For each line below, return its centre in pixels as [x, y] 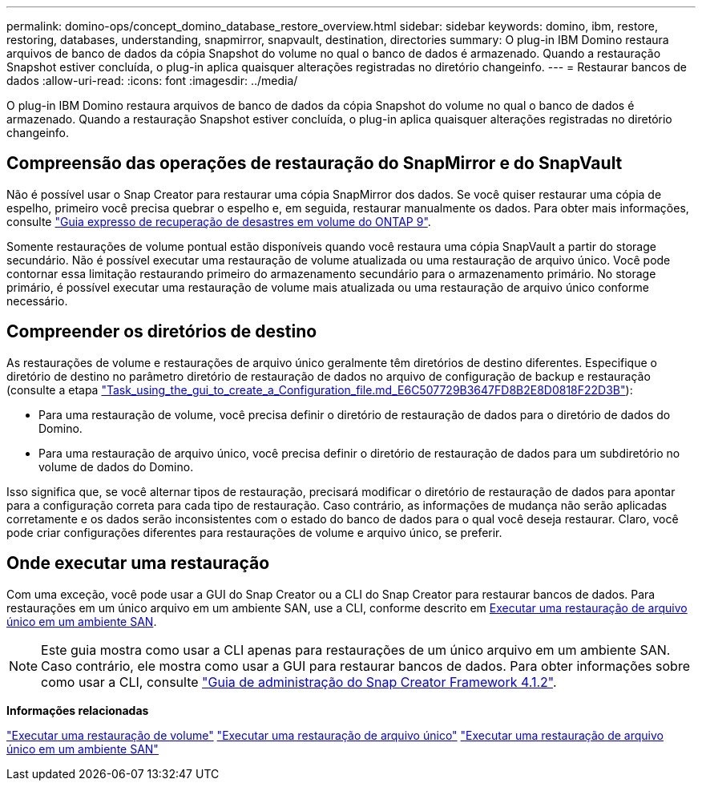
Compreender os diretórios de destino [162, 332]
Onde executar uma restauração [138, 563]
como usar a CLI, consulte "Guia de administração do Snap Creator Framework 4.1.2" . [299, 682]
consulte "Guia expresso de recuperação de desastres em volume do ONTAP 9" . [219, 221]
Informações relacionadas [78, 710]
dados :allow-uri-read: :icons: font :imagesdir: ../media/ [152, 81]
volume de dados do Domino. [116, 466]
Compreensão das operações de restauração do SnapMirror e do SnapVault [315, 163]
